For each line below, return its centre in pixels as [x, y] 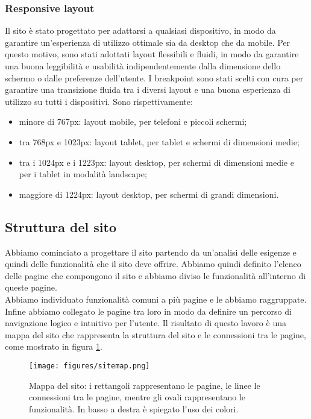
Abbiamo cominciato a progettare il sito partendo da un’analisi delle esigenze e [151, 252]
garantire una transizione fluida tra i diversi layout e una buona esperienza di [148, 90]
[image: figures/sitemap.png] [90, 366]
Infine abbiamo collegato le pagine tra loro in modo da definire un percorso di [148, 311]
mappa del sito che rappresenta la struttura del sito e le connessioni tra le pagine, [155, 334]
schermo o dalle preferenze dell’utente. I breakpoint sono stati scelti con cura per [154, 77]
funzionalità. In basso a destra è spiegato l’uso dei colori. [134, 408]
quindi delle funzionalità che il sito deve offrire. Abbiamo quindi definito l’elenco [153, 264]
